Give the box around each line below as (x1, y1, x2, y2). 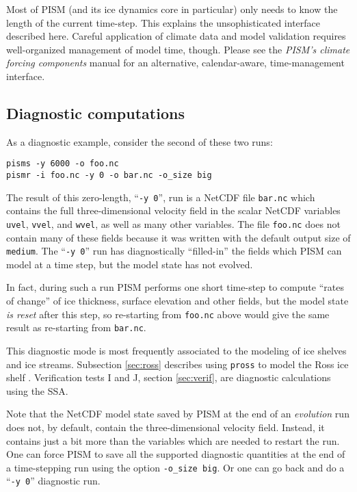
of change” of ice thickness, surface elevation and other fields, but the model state (6, 294, 349, 308)
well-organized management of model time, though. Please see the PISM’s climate (6, 42, 350, 56)
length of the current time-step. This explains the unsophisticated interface (6, 15, 321, 29)
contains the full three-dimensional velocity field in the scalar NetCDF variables (6, 203, 341, 218)
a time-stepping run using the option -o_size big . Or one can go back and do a (6, 460, 345, 474)
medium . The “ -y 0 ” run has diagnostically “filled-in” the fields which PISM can (6, 244, 342, 258)
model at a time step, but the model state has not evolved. (6, 257, 253, 271)
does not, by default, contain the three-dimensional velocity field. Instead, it (6, 419, 325, 434)
